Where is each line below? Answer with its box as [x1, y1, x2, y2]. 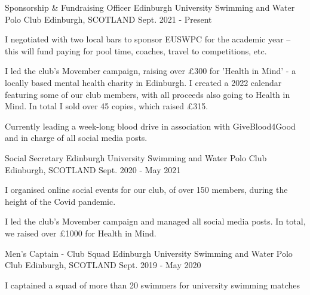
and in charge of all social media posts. [5, 131, 148, 144]
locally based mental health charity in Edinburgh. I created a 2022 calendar [5, 76, 282, 88]
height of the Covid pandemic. [5, 195, 116, 207]
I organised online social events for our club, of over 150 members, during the [5, 183, 288, 196]
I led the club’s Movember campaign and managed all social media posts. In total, [5, 215, 306, 228]
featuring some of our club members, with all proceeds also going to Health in [5, 88, 290, 100]
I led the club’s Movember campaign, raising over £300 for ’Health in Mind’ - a [5, 64, 296, 77]
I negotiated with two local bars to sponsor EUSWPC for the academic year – [5, 33, 291, 45]
